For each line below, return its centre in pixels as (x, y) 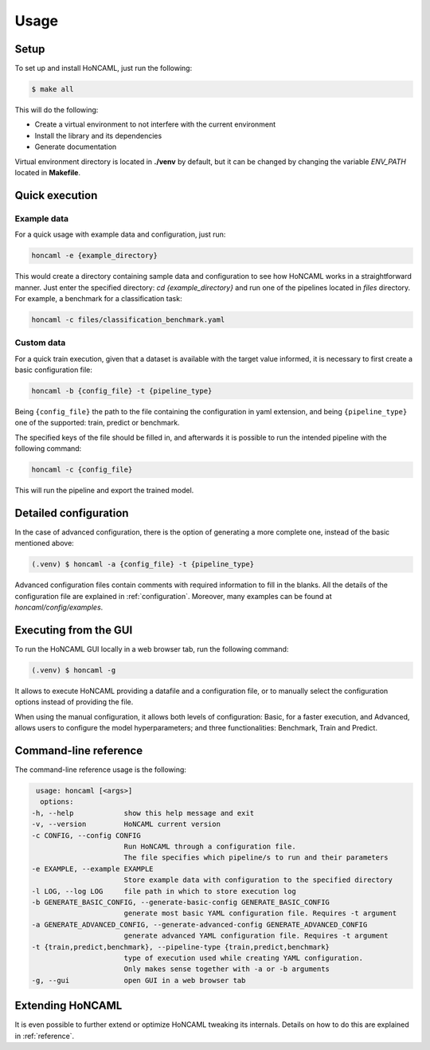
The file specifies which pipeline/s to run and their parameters (256, 858)
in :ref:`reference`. (45, 1036)
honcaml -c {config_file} (82, 470)
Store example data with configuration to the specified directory (258, 880)
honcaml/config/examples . (59, 607)
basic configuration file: (54, 370)
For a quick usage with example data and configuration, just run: (120, 234)
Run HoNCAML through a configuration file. (210, 847)
